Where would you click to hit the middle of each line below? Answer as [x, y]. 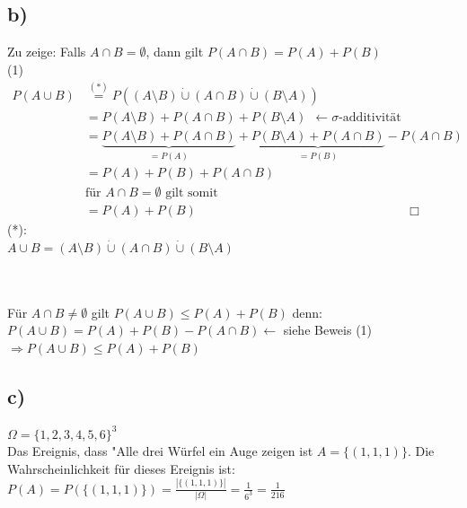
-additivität [370, 117]
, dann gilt [175, 52]
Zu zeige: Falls [47, 52]
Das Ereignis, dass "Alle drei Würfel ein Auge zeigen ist [160, 451]
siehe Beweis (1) [328, 330]
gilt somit [192, 193]
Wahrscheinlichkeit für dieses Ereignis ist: [121, 468]
